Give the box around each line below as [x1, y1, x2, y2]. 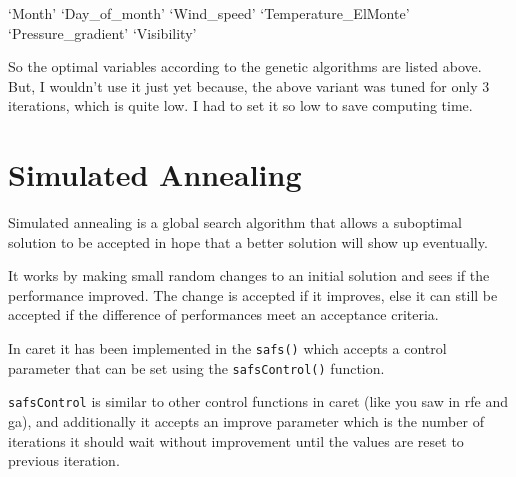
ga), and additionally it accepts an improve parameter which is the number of [8, 411, 484, 432]
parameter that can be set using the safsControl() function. [8, 357, 385, 378]
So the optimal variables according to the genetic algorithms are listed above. [8, 56, 482, 77]
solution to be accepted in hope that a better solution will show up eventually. [8, 231, 488, 252]
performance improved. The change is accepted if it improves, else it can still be [8, 284, 498, 305]
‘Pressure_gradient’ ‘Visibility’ [8, 22, 197, 43]
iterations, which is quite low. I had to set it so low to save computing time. [8, 95, 473, 116]
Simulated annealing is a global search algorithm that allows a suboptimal [8, 212, 462, 233]
